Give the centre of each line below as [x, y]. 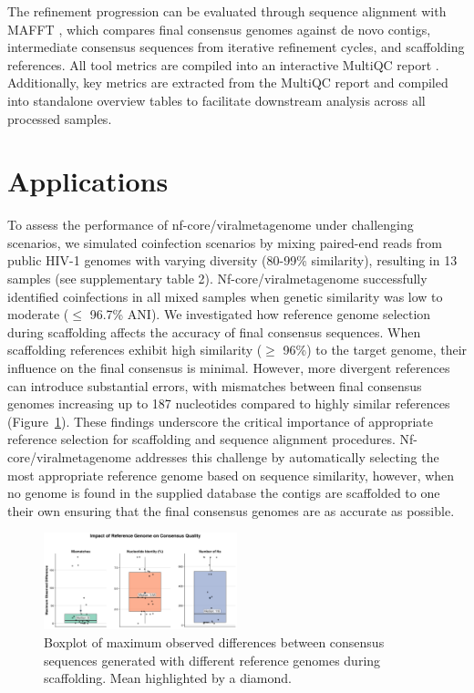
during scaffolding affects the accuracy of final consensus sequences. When [214, 331]
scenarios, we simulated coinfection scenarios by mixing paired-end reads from [225, 242]
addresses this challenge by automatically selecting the [287, 457]
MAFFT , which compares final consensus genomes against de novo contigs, [219, 29]
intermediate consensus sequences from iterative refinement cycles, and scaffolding [236, 47]
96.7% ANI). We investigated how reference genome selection [260, 314]
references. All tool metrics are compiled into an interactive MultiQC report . [223, 64]
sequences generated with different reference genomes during [212, 660]
